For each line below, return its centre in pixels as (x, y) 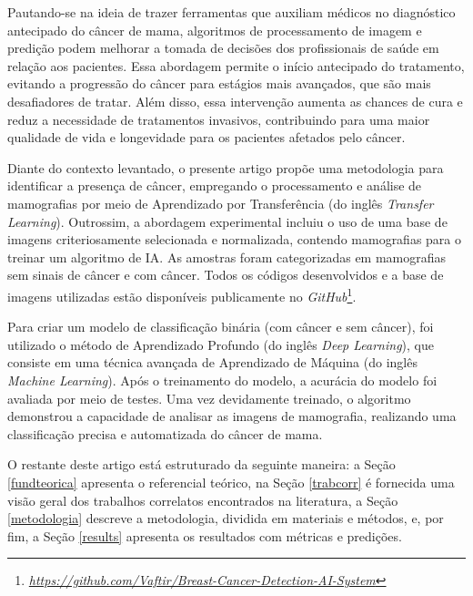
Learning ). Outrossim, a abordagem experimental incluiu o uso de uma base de (227, 221)
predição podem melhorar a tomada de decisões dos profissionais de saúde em (223, 48)
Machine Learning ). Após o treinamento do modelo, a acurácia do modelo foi (222, 380)
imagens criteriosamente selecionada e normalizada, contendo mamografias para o (235, 239)
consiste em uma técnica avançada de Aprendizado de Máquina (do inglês (212, 362)
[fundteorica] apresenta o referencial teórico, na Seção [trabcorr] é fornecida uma (231, 482)
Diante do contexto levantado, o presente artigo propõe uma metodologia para (226, 167)
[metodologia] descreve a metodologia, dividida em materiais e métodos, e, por (226, 518)
